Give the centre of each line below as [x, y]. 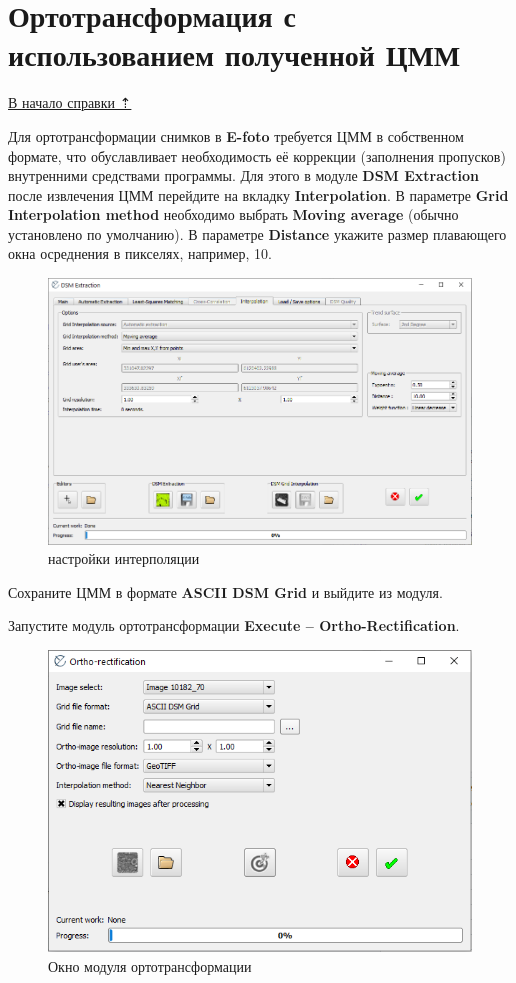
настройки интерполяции [124, 558]
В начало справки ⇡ [70, 102]
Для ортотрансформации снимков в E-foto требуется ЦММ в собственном [236, 135]
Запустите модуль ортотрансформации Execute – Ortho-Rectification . [234, 625]
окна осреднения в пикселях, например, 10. [140, 253]
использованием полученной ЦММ [234, 54]
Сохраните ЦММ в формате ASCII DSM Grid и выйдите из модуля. [225, 591]
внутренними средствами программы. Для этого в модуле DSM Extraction [243, 175]
